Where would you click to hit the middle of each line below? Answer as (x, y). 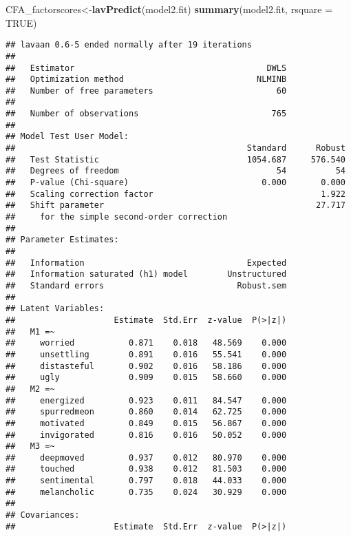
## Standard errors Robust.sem (146, 285)
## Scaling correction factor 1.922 (175, 194)
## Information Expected (146, 263)
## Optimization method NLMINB (146, 80)
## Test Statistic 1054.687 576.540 (175, 159)
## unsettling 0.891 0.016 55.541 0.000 (146, 354)
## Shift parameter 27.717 (175, 206)
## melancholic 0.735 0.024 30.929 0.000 (146, 492)
